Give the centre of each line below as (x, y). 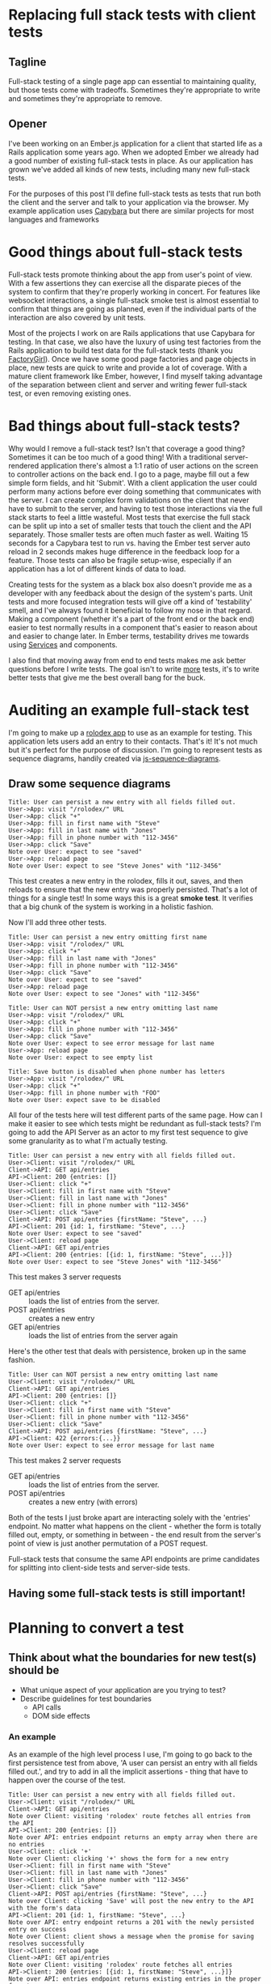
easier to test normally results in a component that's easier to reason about (133, 627)
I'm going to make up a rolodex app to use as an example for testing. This (130, 732)
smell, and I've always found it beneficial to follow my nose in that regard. (130, 610)
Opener (28, 124)
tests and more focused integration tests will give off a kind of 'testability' (130, 601)
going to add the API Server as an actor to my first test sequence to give (128, 1132)
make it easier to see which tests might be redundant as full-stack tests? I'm (135, 1124)
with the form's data (45, 1908)
